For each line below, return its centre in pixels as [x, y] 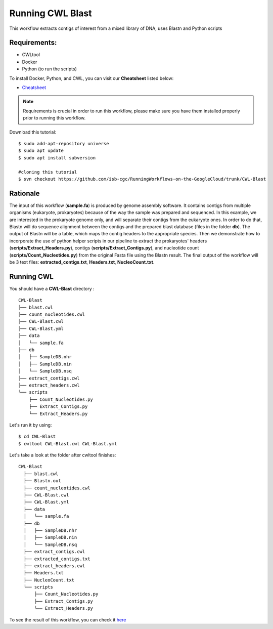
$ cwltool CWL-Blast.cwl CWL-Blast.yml [68, 444]
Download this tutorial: [33, 132]
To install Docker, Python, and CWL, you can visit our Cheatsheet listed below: [92, 78]
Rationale [25, 193]
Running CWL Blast [51, 13]
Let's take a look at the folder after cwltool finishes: [63, 455]
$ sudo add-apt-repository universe [64, 143]
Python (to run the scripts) [49, 69]
